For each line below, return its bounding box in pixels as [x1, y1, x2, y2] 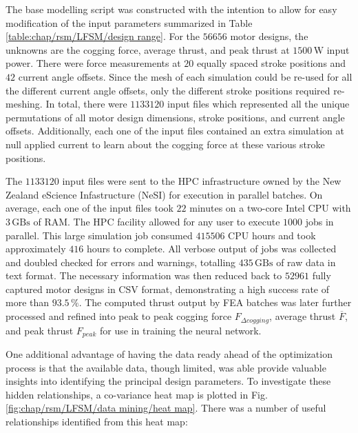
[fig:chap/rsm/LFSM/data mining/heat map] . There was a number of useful [6, 401, 326, 415]
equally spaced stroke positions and [196, 56, 346, 70]
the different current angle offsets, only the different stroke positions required [6, 83, 330, 97]
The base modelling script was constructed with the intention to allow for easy [6, 2, 337, 16]
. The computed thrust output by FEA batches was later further [78, 295, 352, 310]
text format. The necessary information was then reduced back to [6, 268, 282, 283]
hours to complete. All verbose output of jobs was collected [86, 241, 337, 256]
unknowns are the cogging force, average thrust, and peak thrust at [6, 42, 290, 57]
